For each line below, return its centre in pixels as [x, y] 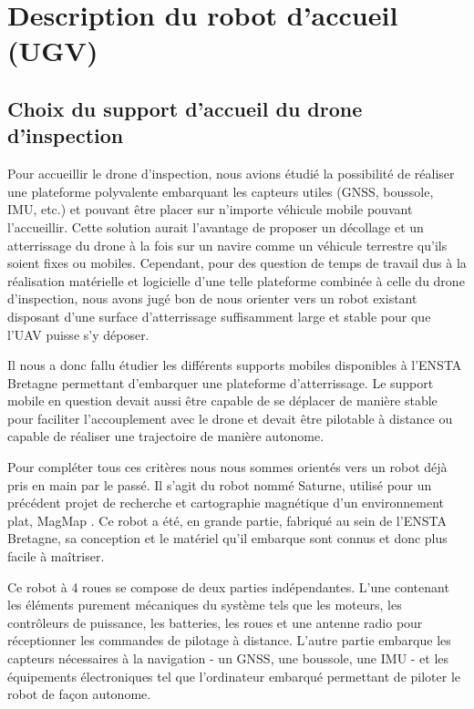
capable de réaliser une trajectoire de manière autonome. [166, 436]
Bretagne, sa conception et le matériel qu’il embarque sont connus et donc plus [227, 538]
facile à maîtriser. [56, 556]
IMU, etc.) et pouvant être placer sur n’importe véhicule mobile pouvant [210, 209]
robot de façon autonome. [79, 694]
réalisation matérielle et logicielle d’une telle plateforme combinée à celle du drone [236, 280]
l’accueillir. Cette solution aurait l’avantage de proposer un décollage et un [216, 226]
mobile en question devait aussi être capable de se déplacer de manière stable [222, 401]
